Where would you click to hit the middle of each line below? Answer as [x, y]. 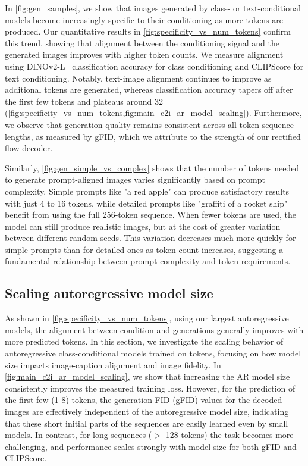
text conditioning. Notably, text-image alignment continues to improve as [138, 78]
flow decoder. [29, 148]
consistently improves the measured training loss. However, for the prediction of [150, 388]
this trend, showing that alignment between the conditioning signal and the [142, 43]
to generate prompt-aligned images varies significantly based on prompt [135, 179]
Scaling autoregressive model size [109, 293]
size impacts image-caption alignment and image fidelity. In [113, 365]
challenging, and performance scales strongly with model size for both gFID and [151, 446]
